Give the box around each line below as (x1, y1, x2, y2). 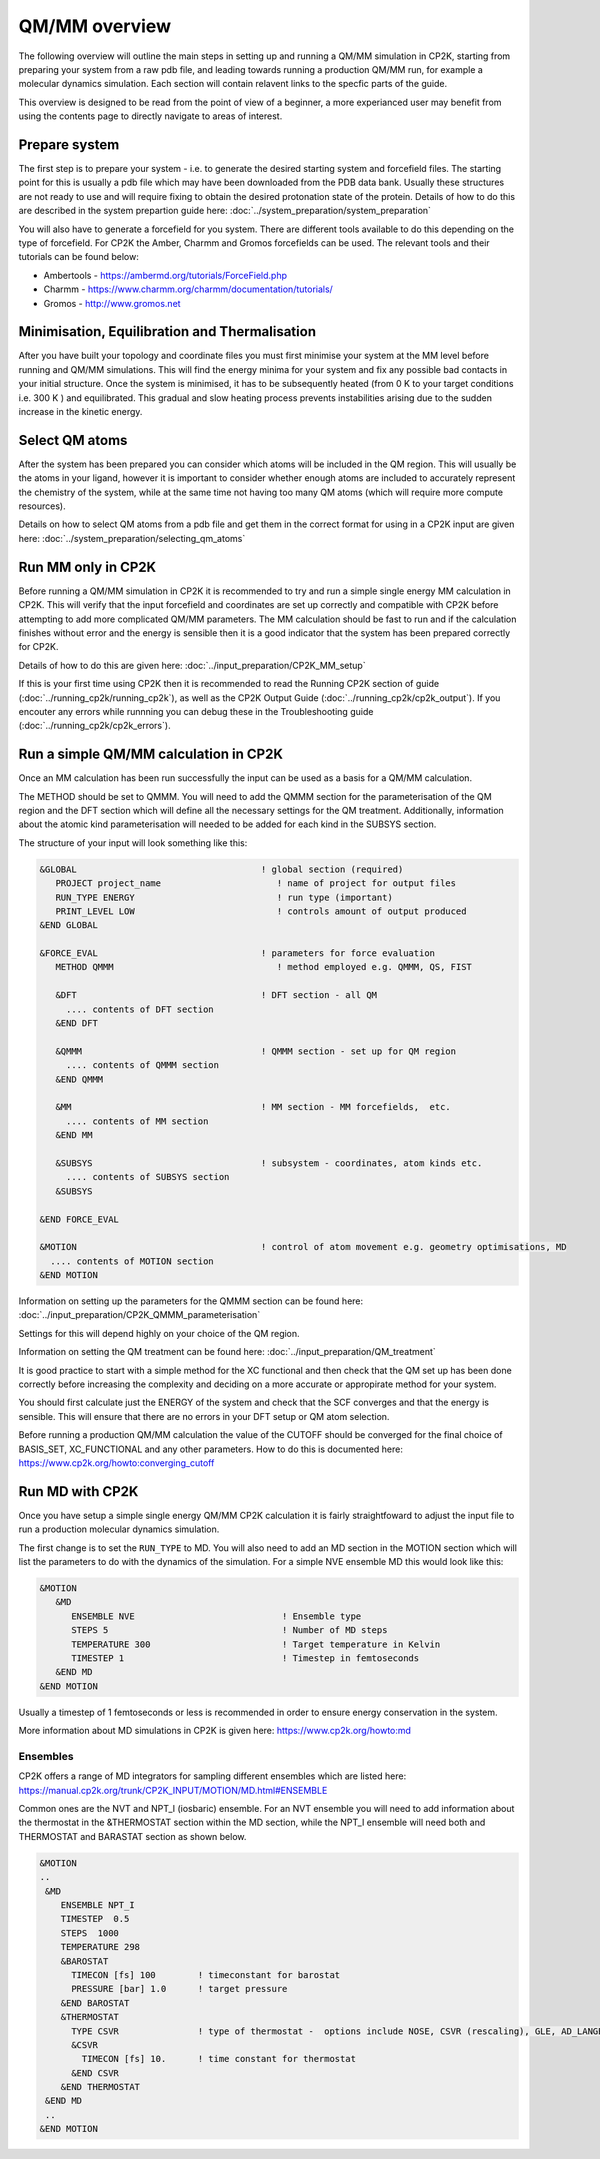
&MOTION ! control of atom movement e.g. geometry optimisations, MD (39, 1241, 567, 1253)
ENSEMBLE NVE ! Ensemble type (71, 1610, 362, 1622)
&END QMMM (55, 1073, 104, 1085)
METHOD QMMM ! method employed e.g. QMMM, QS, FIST (55, 961, 472, 973)
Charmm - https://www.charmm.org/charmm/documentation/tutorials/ (43, 283, 334, 295)
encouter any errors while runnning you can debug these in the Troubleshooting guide (18, 705, 374, 717)
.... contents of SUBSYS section (65, 1171, 230, 1183)
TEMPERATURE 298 (60, 1941, 140, 1953)
